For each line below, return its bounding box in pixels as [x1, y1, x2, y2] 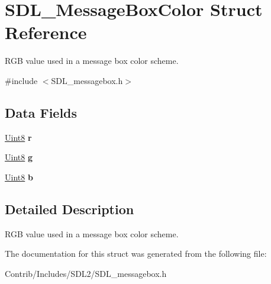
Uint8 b [5, 170, 33, 183]
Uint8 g [5, 151, 33, 163]
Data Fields [5, 103, 78, 121]
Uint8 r [5, 131, 32, 143]
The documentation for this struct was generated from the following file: [5, 247, 267, 260]
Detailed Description [5, 199, 134, 218]
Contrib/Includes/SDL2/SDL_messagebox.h [5, 267, 167, 279]
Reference [5, 20, 87, 44]
